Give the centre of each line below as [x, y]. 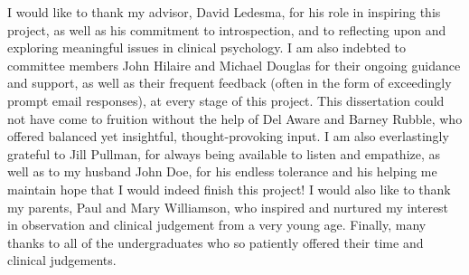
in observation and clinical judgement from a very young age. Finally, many [217, 225]
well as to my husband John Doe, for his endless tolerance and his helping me [222, 171]
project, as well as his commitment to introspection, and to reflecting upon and [227, 29]
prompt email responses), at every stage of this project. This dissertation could [226, 100]
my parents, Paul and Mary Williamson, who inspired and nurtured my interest [228, 207]
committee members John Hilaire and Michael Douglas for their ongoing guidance [234, 65]
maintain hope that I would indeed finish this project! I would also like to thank [229, 189]
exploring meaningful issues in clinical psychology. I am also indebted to [207, 47]
